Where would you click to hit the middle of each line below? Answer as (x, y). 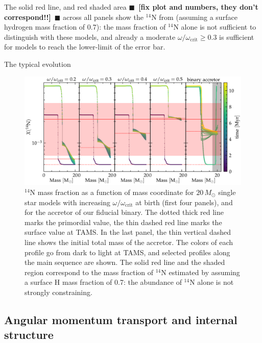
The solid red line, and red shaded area (65, 7)
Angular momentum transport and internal (121, 319)
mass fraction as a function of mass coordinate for (116, 192)
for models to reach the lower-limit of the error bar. (85, 47)
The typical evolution (38, 64)
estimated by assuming (204, 272)
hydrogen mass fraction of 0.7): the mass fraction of (85, 27)
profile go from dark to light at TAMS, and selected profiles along (127, 252)
